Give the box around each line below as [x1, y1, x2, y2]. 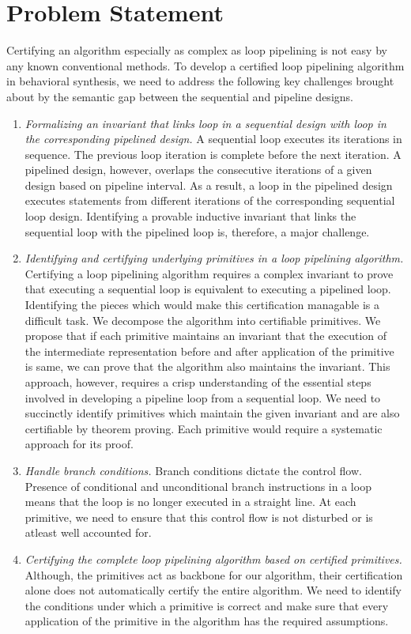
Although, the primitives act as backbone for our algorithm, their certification [25, 566, 403, 583]
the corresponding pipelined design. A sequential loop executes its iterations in [25, 130, 402, 147]
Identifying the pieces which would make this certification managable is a [25, 296, 380, 313]
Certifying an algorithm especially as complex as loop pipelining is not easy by [6, 42, 387, 58]
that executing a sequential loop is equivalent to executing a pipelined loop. [25, 281, 391, 297]
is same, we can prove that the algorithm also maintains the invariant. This [25, 358, 390, 375]
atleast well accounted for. [25, 524, 152, 541]
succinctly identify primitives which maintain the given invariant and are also [25, 405, 400, 421]
